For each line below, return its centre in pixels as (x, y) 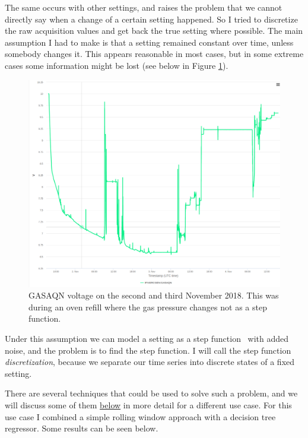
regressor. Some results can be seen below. (82, 428)
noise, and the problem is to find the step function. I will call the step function (148, 350)
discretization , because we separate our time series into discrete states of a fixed (150, 362)
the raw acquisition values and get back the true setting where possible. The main (154, 31)
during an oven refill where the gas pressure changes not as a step (148, 307)
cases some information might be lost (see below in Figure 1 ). (117, 65)
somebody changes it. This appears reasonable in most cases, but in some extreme (154, 54)
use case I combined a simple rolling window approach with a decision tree (140, 416)
